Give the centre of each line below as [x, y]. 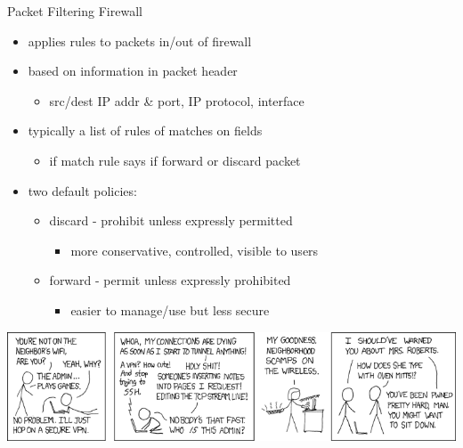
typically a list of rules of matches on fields [145, 130]
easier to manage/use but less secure [170, 310]
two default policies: [82, 190]
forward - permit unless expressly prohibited [170, 280]
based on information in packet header [133, 71]
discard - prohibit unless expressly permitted [171, 220]
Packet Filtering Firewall [75, 11]
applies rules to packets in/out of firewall [140, 41]
